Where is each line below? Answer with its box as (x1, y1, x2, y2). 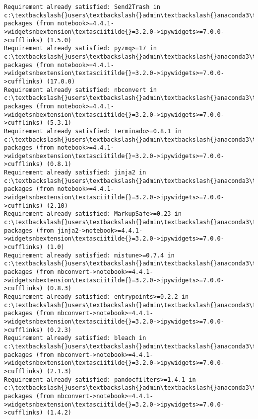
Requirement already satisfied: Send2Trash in (4, 3, 160, 10)
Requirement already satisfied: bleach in (4, 335, 146, 342)
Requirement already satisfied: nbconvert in (4, 86, 157, 93)
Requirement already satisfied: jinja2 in (4, 169, 146, 176)
